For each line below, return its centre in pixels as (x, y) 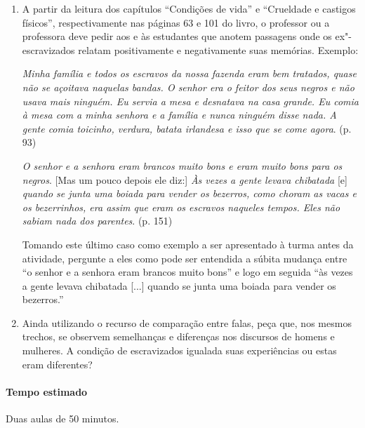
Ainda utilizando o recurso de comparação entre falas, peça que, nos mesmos (187, 322)
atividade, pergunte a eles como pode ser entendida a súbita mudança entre (185, 258)
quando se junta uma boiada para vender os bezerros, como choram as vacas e (189, 193)
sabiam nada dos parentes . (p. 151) (97, 221)
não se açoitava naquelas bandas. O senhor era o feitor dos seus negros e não (188, 87)
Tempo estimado (47, 391)
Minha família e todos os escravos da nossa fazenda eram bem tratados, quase (189, 73)
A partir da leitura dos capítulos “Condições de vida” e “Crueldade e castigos (189, 8)
